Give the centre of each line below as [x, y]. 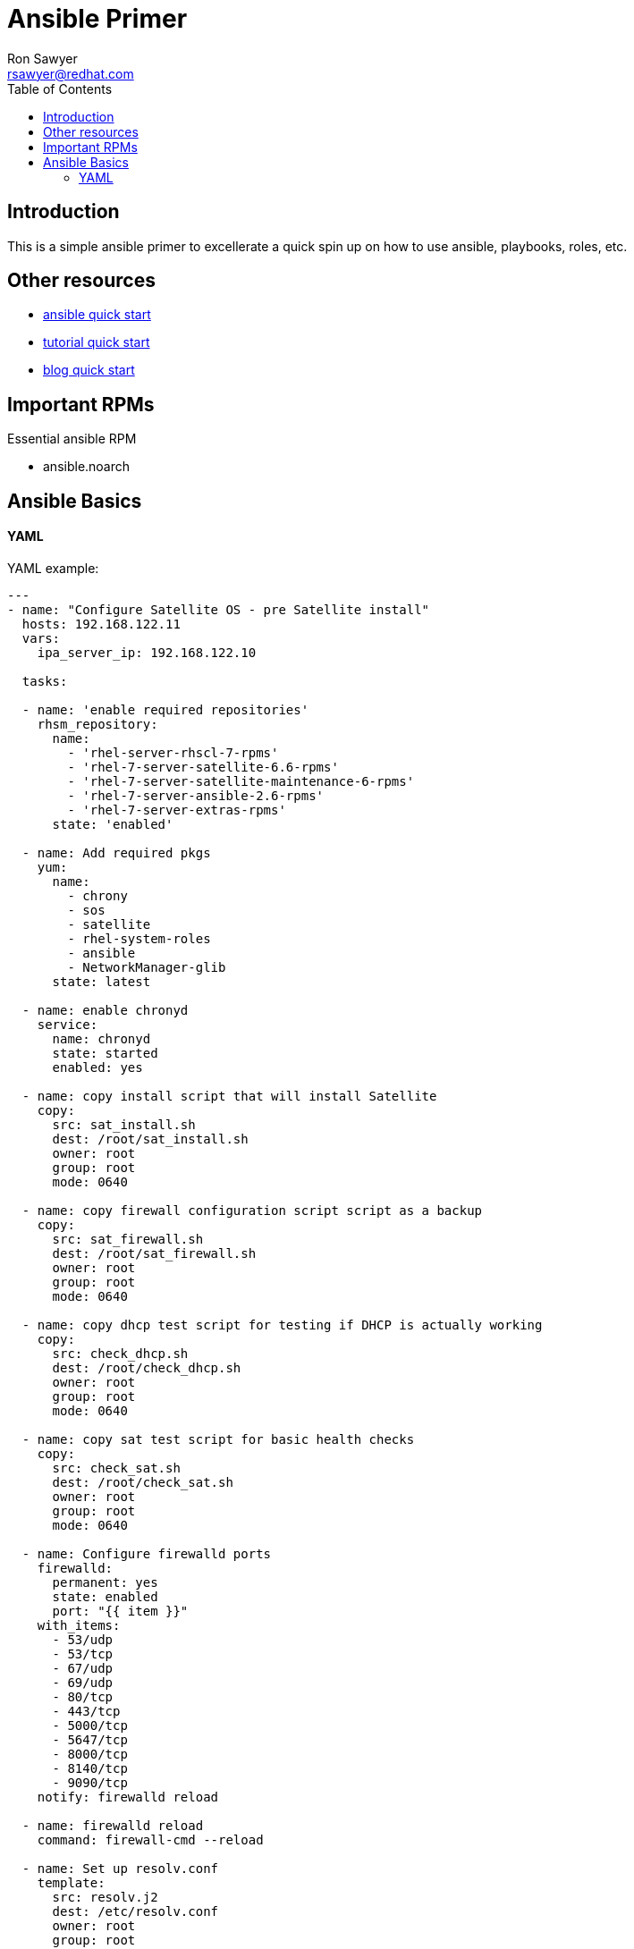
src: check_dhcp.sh [120, 1353]
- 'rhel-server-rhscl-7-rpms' [173, 752]
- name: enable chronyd [105, 1010]
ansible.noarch [87, 467]
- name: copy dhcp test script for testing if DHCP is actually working [282, 1325]
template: [71, 1882]
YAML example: [53, 568]
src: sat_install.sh [124, 1124]
